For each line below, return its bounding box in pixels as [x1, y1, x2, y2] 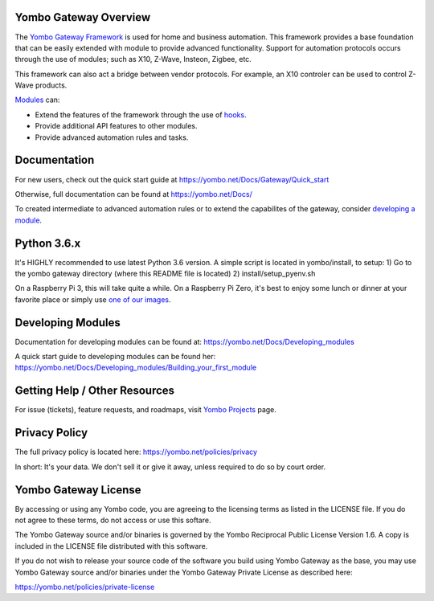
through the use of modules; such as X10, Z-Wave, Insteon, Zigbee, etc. [14, 55, 252, 64]
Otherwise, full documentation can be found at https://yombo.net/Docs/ [14, 189, 252, 198]
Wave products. [14, 80, 68, 90]
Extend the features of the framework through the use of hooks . [35, 109, 247, 120]
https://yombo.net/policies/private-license [14, 582, 155, 591]
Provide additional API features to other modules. [35, 121, 198, 131]
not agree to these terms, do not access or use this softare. [14, 515, 211, 525]
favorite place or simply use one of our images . [14, 294, 171, 305]
